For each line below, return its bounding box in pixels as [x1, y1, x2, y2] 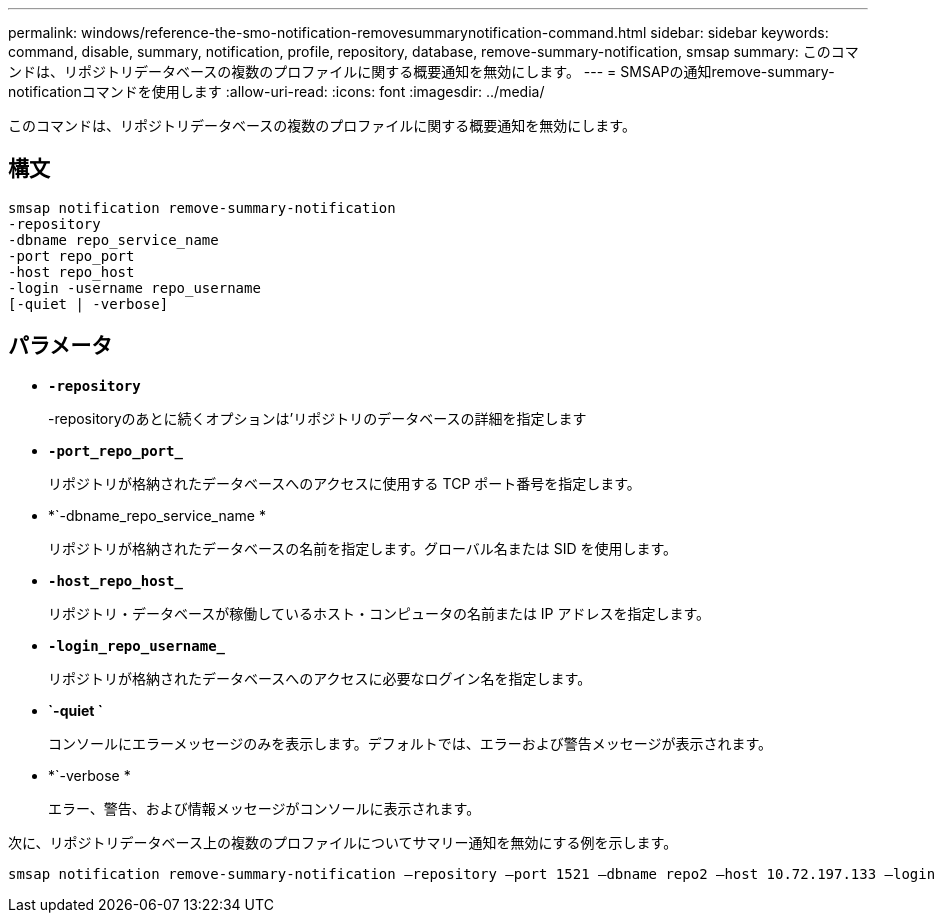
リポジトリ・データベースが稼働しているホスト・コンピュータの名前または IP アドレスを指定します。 [48, 604, 711, 622]
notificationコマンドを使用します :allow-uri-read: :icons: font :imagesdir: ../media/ [8, 83, 545, 100]
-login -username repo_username [8, 279, 261, 296]
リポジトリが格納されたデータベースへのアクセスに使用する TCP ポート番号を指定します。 [48, 474, 641, 492]
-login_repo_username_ [48, 637, 226, 654]
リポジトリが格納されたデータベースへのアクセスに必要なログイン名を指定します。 [48, 669, 592, 687]
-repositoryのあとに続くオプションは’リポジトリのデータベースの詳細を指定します [48, 409, 587, 427]
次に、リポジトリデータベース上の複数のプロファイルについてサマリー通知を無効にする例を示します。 [8, 833, 678, 851]
